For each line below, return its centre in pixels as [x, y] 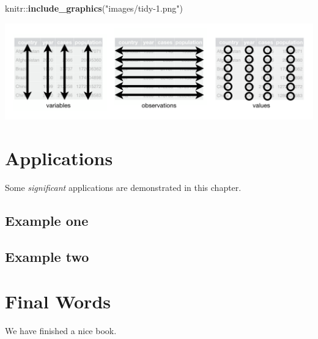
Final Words [58, 301]
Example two [47, 256]
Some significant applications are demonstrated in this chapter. [123, 187]
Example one [47, 220]
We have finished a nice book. [61, 331]
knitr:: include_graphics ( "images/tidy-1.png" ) [94, 8]
